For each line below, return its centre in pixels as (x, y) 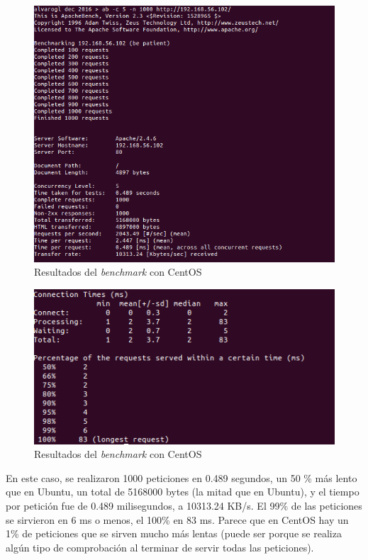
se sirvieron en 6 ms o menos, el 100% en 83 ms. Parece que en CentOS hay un (177, 519)
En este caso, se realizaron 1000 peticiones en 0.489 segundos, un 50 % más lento (182, 477)
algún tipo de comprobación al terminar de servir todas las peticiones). (160, 547)
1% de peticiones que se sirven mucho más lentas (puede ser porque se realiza (174, 533)
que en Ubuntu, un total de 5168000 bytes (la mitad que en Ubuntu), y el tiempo (183, 492)
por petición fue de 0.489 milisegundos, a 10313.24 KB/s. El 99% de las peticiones (184, 506)
